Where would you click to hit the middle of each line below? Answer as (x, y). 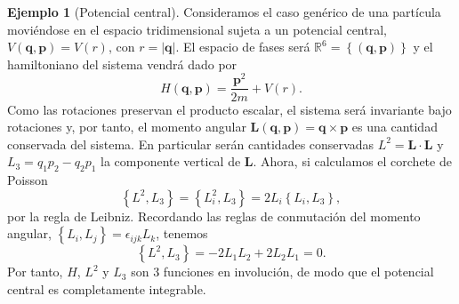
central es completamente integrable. (107, 288)
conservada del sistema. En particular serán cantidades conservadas (190, 144)
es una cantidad (395, 127)
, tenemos (182, 233)
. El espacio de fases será (243, 47)
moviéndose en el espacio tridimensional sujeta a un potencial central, (197, 29)
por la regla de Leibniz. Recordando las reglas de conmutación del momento (214, 216)
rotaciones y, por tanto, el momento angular (127, 127)
